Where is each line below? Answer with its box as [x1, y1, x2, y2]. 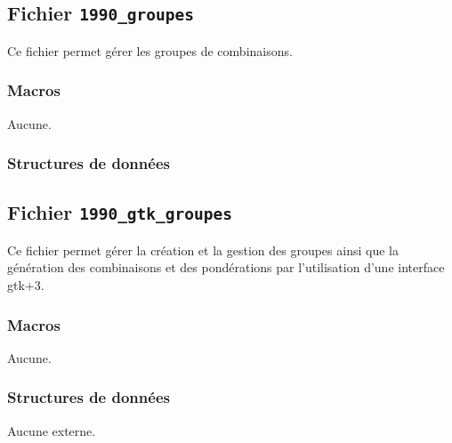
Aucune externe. [7, 421, 96, 439]
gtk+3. [7, 276, 44, 294]
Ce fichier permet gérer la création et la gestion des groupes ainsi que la [7, 240, 399, 259]
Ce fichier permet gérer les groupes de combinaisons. [7, 41, 293, 60]
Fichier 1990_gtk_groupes [7, 198, 233, 226]
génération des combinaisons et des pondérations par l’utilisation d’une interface [7, 258, 445, 277]
